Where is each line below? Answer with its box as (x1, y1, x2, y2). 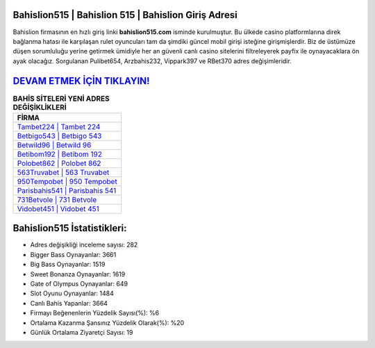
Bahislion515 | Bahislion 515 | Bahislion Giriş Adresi (12, 9, 237, 21)
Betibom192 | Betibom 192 (17, 149, 102, 159)
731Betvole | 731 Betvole (17, 194, 97, 204)
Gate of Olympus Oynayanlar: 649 (30, 280, 128, 288)
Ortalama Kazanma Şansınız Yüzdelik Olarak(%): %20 (30, 318, 185, 326)
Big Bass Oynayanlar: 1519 (30, 260, 106, 269)
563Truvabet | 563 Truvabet (17, 167, 110, 177)
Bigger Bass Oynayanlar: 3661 (30, 250, 117, 258)
